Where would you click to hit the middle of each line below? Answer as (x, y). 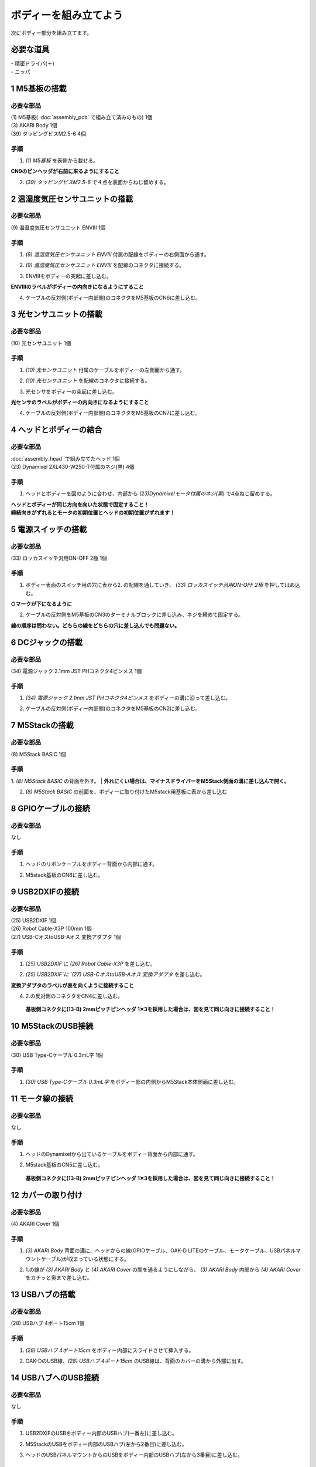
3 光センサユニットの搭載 (56, 314)
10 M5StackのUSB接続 (52, 1026)
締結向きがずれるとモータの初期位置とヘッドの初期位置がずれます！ (93, 512)
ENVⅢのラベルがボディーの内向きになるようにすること (77, 287)
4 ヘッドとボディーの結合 (56, 430)
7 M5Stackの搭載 (42, 726)
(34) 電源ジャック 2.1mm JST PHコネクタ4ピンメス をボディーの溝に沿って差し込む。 (128, 698)
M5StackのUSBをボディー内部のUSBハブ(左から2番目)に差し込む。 (106, 1444)
